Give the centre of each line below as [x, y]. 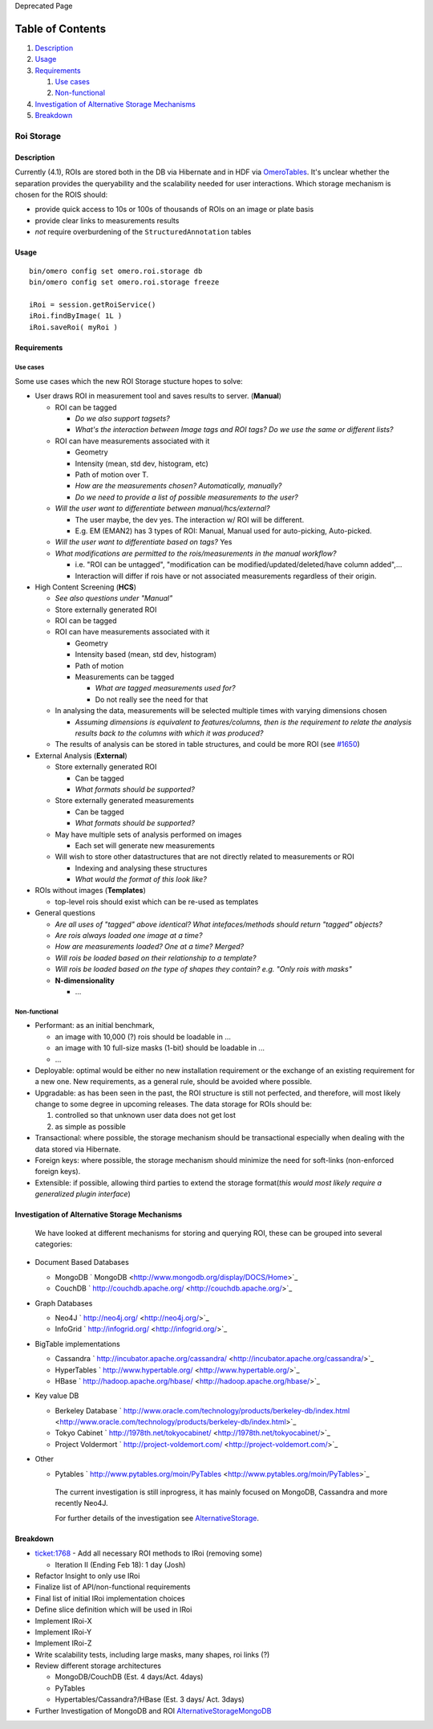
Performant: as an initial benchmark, [95, 1026]
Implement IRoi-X [63, 1621]
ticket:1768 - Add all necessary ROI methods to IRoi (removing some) [148, 1553]
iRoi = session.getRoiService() [93, 304]
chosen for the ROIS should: [61, 194]
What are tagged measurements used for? [165, 688]
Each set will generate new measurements [145, 845]
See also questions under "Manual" [114, 598]
